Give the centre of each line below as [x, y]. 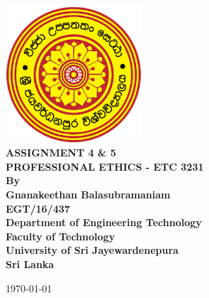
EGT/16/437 [38, 208]
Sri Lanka [30, 264]
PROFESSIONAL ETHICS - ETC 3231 [105, 166]
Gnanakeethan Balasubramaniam [88, 194]
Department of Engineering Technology [104, 222]
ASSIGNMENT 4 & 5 [61, 153]
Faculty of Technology [61, 236]
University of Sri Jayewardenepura [92, 250]
